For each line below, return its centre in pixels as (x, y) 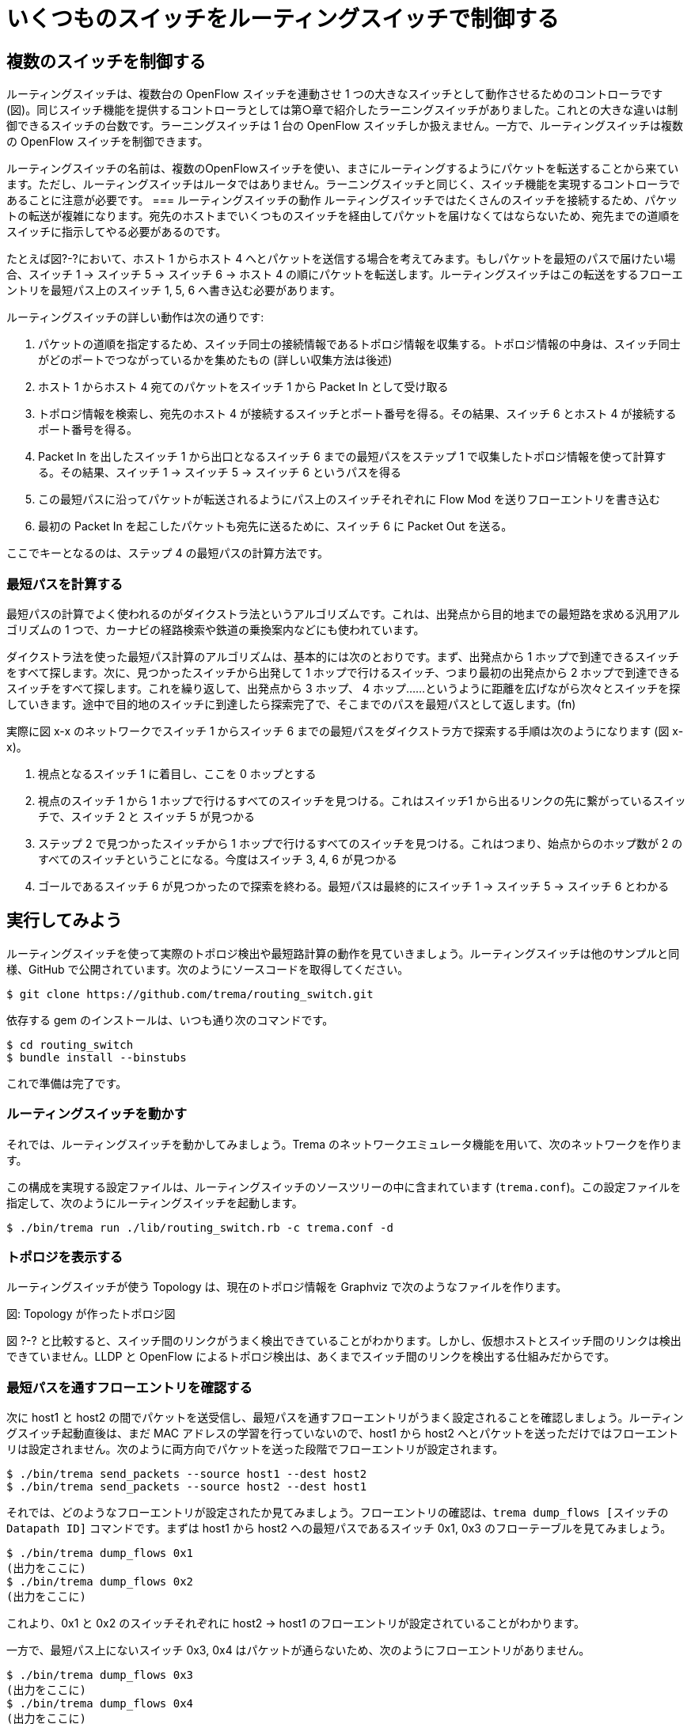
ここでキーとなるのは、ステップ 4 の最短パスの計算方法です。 (168, 553)
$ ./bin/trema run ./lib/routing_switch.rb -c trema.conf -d (200, 1227)
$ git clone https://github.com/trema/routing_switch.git (190, 994)
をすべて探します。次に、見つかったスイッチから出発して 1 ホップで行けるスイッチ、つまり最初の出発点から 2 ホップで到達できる (344, 672)
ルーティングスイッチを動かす (97, 1114)
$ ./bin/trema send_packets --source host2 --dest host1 (187, 1487)
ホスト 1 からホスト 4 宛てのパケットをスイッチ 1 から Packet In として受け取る (243, 387)
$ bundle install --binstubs (97, 1057)
